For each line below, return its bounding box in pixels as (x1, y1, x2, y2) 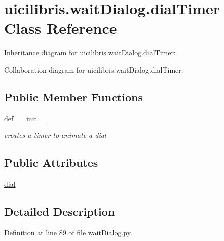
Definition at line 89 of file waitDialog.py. (4, 227, 132, 237)
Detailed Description (4, 203, 115, 219)
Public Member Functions (4, 89, 143, 105)
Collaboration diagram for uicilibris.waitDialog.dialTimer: (4, 64, 183, 75)
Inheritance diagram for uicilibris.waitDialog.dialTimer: (4, 47, 176, 58)
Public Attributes (4, 155, 98, 170)
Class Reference (4, 18, 117, 39)
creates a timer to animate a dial (4, 130, 106, 141)
